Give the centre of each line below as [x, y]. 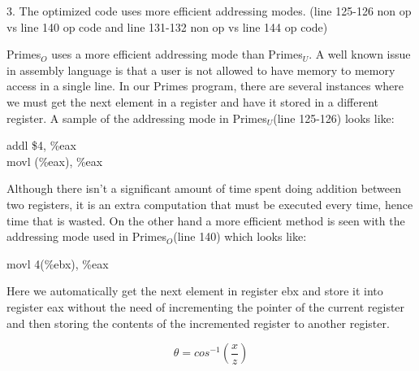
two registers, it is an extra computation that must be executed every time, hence [210, 204]
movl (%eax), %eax [55, 161]
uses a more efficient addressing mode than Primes [177, 54]
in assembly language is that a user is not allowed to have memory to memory [201, 70]
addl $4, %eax [41, 145]
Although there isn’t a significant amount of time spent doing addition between [204, 188]
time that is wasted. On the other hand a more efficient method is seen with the [206, 220]
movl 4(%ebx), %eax [58, 263]
